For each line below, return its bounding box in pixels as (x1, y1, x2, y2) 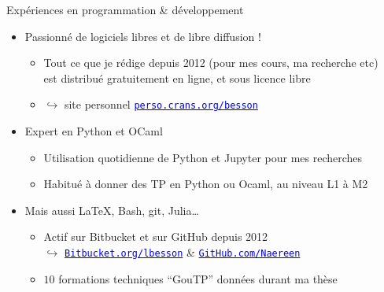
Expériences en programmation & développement (6, 2, 244, 17)
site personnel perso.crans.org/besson (64, 96, 258, 113)
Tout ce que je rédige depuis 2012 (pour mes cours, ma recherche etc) (43, 54, 378, 71)
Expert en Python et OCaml (24, 123, 163, 139)
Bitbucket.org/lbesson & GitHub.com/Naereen (64, 244, 301, 260)
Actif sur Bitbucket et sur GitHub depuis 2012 (43, 228, 268, 245)
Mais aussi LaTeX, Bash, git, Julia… (24, 201, 199, 218)
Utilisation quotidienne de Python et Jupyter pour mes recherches (43, 149, 363, 165)
